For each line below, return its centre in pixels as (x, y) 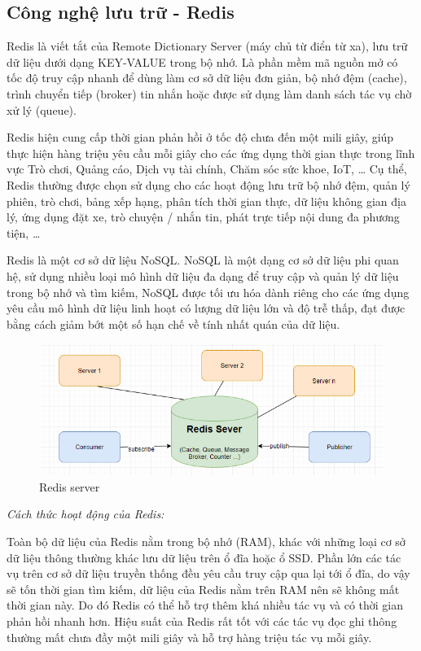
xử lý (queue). (42, 109)
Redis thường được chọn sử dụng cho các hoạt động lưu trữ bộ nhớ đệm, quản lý (208, 184)
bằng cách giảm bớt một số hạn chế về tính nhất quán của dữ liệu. (173, 323)
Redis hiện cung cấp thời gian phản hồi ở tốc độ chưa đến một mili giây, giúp (200, 137)
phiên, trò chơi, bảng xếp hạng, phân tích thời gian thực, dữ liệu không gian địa (206, 201)
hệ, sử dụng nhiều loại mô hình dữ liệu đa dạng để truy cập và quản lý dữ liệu (203, 275)
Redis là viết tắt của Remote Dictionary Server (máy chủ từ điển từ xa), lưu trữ (207, 46)
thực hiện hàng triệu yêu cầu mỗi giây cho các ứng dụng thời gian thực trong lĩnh (211, 153)
